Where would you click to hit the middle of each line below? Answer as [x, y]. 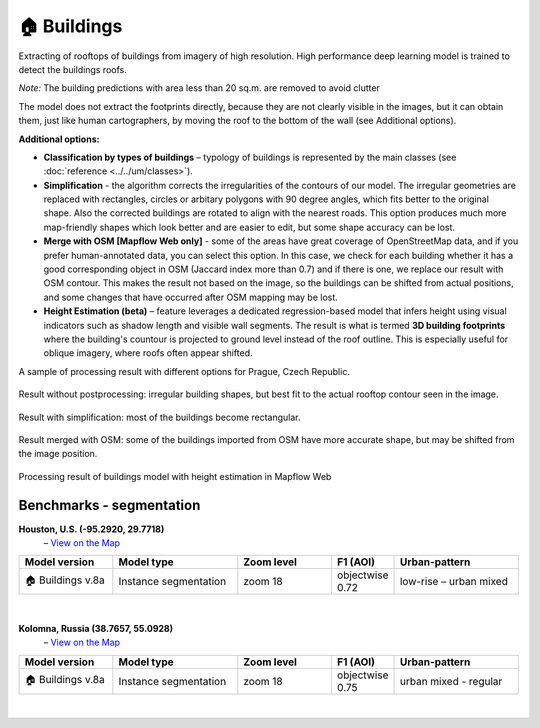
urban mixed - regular [451, 681]
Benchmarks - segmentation [109, 505]
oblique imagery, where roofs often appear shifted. [148, 353]
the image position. [58, 454]
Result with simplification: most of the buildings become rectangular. [159, 417]
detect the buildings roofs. [72, 69]
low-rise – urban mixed [454, 582]
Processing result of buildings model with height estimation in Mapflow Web [175, 476]
